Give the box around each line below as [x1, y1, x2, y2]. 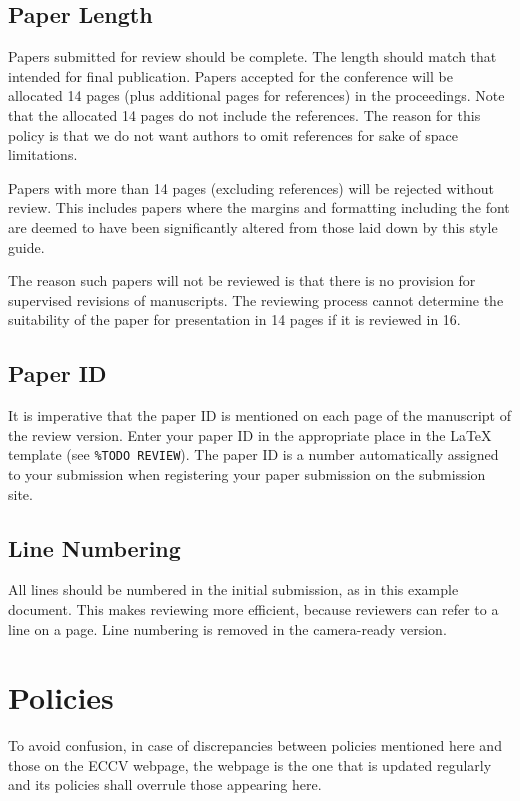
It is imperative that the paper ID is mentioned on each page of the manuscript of [8, 405, 511, 426]
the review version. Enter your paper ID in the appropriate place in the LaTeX [8, 424, 492, 445]
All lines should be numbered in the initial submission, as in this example [8, 579, 459, 600]
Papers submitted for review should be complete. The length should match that [8, 46, 497, 67]
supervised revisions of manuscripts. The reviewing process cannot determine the [8, 289, 504, 310]
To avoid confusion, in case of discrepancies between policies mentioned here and [8, 735, 502, 756]
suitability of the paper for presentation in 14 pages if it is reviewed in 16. [8, 309, 461, 330]
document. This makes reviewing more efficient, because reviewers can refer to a [8, 598, 499, 619]
